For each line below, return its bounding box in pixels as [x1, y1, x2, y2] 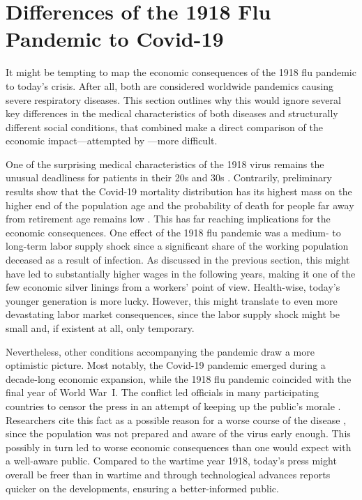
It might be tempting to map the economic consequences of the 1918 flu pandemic [6, 65, 356, 79]
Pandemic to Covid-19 [6, 24, 224, 53]
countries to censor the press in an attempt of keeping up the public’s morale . [6, 398, 341, 413]
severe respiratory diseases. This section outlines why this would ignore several [6, 92, 341, 107]
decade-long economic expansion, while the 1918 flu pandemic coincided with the [6, 371, 352, 386]
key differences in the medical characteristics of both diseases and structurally [6, 106, 338, 121]
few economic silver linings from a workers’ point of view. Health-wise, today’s [6, 280, 340, 294]
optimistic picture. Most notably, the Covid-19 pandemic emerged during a [6, 358, 326, 372]
